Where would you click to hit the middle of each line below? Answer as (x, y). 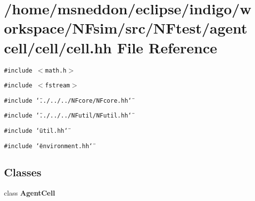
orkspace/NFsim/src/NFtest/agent (126, 28)
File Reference (167, 47)
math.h (56, 70)
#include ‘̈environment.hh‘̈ (48, 146)
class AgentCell (30, 192)
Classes (23, 172)
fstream (58, 86)
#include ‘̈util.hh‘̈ (36, 131)
